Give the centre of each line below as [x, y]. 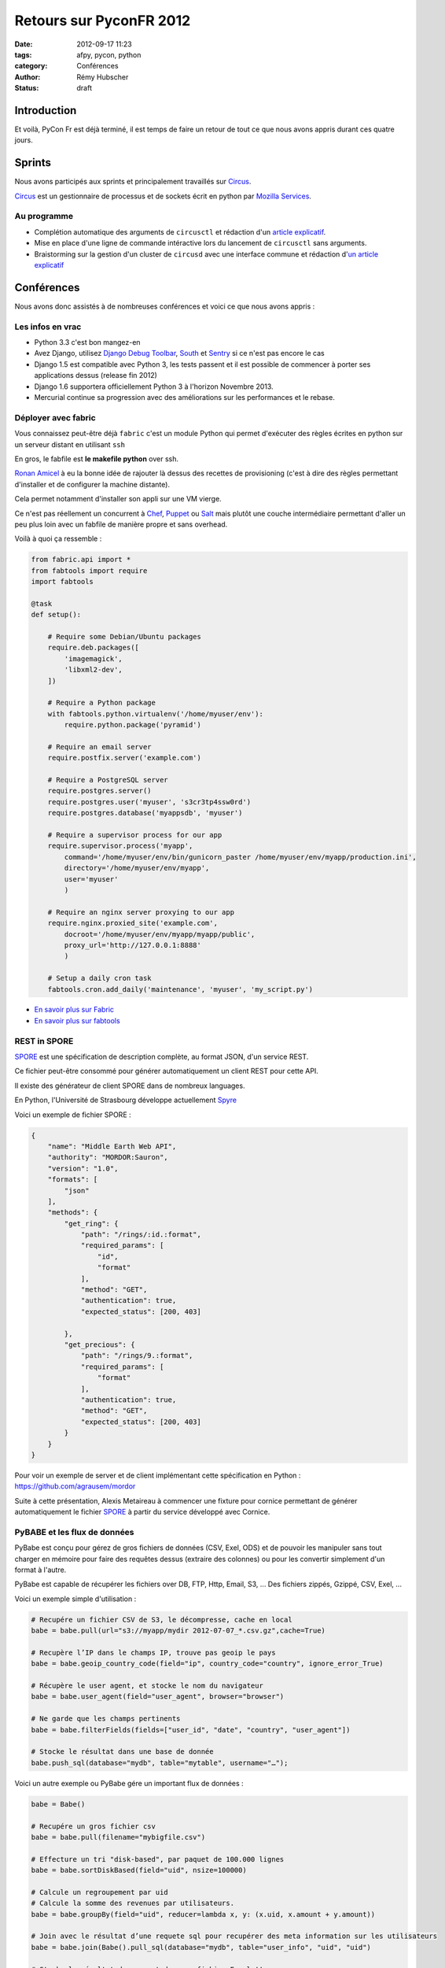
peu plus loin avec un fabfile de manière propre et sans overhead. [121, 524]
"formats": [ [73, 1180]
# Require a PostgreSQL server [108, 780]
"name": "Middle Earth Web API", [112, 1146]
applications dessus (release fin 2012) [96, 375]
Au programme [44, 216]
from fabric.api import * [81, 560]
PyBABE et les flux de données [74, 1532]
